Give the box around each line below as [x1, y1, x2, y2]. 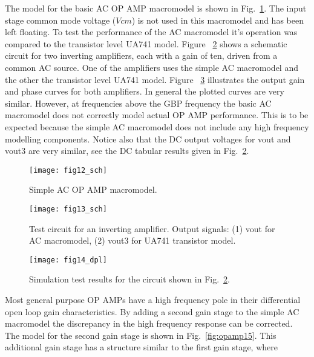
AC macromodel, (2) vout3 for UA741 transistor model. [29, 234, 236, 247]
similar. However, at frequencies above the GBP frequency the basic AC [5, 96, 272, 109]
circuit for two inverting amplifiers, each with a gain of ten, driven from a [5, 49, 278, 62]
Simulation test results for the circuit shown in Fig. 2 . [29, 273, 230, 285]
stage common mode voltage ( [5, 13, 116, 26]
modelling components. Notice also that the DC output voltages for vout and [5, 132, 291, 145]
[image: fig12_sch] [29, 165, 107, 175]
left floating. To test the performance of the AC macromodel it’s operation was [5, 25, 298, 38]
